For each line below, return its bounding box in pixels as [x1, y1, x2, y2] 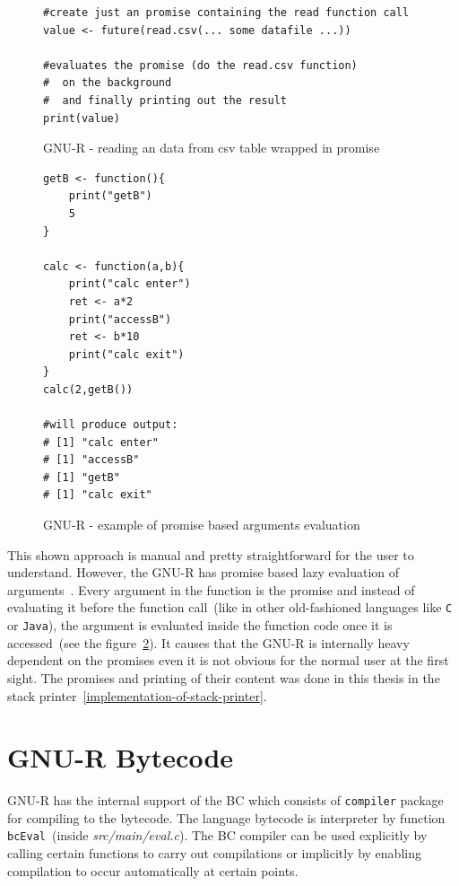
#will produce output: [43, 418, 178, 432]
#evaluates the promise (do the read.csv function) [43, 58, 358, 72]
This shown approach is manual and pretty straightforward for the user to [7, 545, 414, 564]
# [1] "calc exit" [43, 488, 152, 502]
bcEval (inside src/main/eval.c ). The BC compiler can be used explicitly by [7, 826, 428, 845]
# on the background [43, 76, 172, 90]
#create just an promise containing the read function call [43, 6, 410, 19]
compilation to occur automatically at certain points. [7, 861, 299, 880]
